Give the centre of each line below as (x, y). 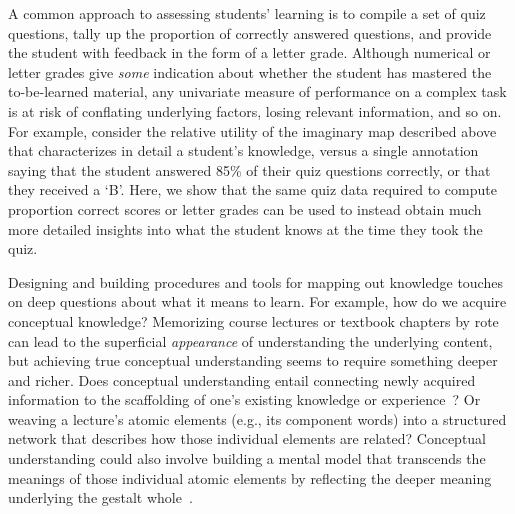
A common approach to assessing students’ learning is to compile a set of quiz (247, 13)
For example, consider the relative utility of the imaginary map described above (252, 130)
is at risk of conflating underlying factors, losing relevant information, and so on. (255, 110)
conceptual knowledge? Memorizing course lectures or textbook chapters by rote (253, 320)
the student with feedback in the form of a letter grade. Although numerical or (249, 52)
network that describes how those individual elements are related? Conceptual (247, 438)
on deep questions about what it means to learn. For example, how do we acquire (257, 301)
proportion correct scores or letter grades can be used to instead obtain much (245, 208)
